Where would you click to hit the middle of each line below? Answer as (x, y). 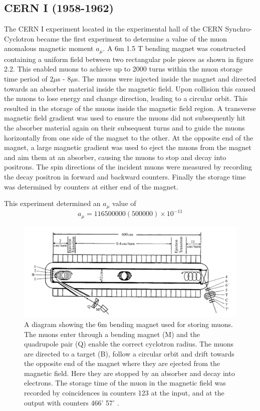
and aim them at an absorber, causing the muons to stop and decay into (115, 157)
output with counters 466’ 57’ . (72, 402)
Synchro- (239, 29)
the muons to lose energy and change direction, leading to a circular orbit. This (126, 98)
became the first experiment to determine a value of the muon (132, 38)
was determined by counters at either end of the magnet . (91, 186)
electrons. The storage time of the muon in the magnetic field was (125, 383)
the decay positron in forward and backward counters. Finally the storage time (125, 176)
